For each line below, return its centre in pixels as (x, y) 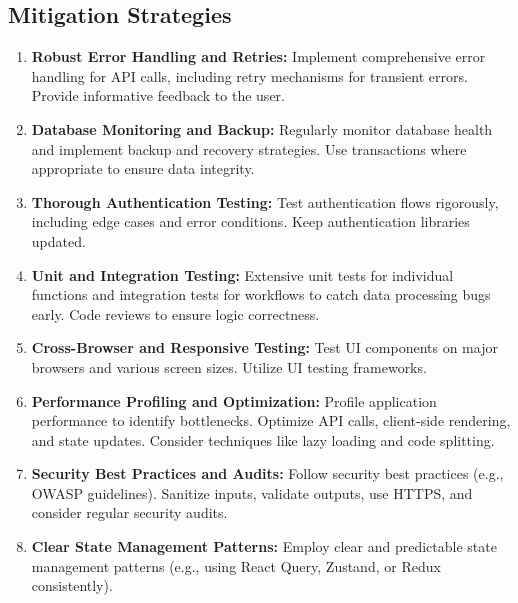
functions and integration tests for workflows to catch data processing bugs (261, 294)
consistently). (72, 585)
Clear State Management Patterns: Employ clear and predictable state (264, 546)
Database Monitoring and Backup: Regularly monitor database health (262, 128)
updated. (58, 240)
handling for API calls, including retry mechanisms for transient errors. (249, 75)
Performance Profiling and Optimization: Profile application (234, 400)
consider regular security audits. (129, 512)
